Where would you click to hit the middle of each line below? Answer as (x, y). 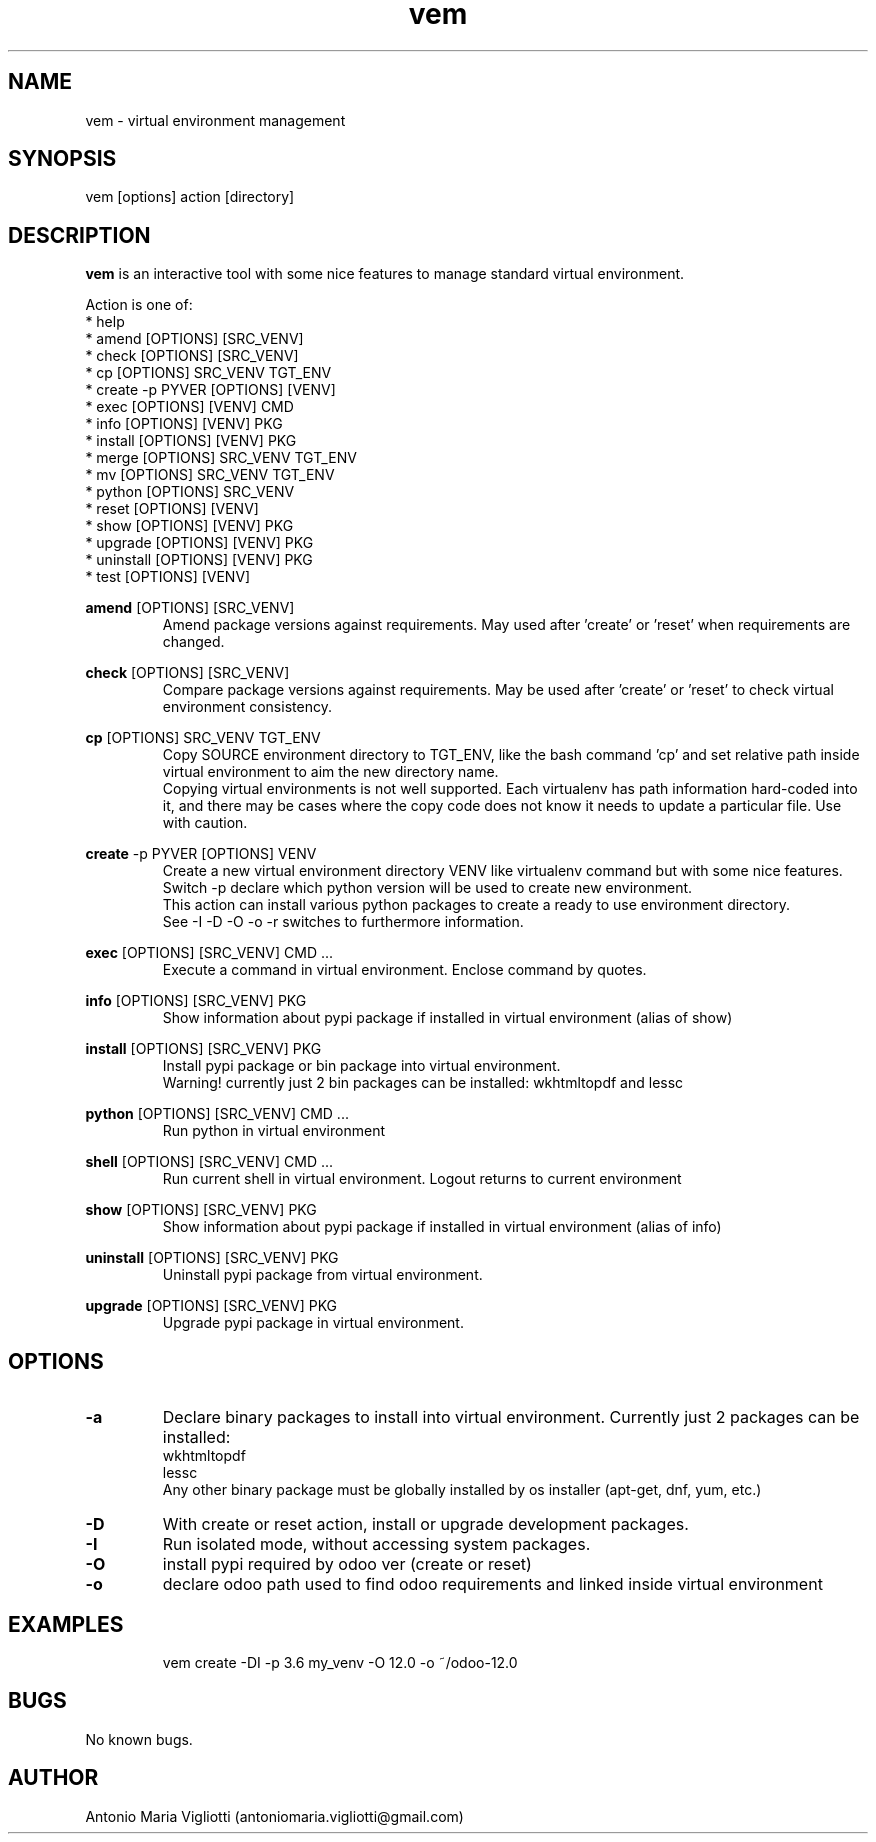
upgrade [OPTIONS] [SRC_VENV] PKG (211, 1306)
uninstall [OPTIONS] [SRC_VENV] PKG (212, 1258)
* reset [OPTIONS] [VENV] (172, 509)
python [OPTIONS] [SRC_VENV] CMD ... (217, 1114)
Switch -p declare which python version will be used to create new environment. (427, 888)
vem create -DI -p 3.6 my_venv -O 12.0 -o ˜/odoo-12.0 (340, 1662)
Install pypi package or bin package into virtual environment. (361, 1066)
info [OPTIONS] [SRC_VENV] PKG (196, 1001)
